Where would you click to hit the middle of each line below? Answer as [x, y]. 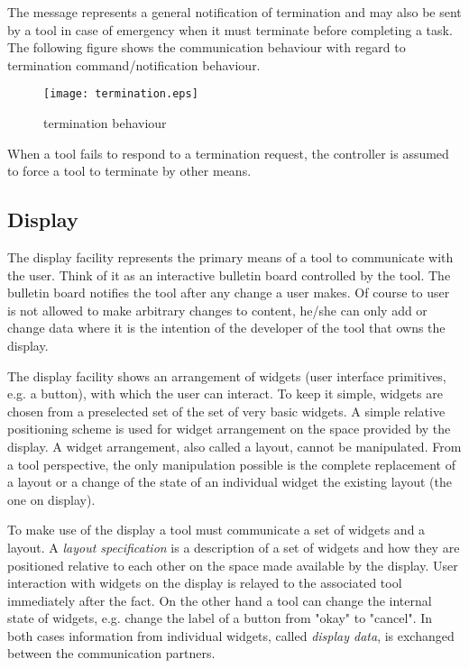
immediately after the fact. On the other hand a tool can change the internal [220, 600]
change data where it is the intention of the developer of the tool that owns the [226, 328]
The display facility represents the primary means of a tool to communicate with [230, 257]
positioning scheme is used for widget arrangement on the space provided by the [229, 429]
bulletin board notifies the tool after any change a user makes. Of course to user [229, 293]
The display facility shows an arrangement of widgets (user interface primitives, [227, 375]
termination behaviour [105, 123]
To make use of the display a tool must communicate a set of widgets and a [216, 530]
